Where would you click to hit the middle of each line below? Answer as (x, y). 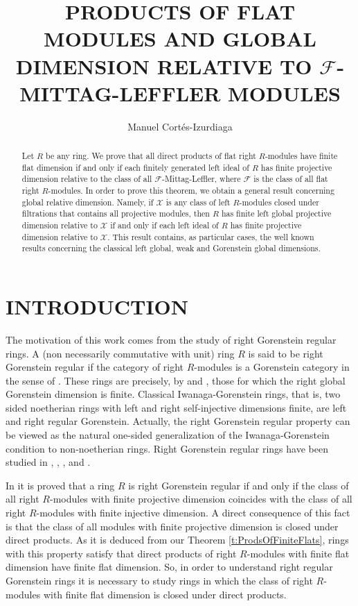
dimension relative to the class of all (87, 179)
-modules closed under (279, 202)
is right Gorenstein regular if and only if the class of (239, 485)
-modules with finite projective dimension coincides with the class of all (201, 499)
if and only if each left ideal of (164, 225)
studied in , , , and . (48, 462)
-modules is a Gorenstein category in (272, 367)
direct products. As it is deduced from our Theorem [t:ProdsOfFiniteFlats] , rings (177, 540)
